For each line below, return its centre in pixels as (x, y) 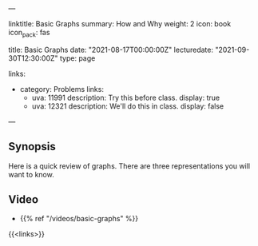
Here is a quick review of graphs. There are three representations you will (129, 166)
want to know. (31, 174)
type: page (77, 58)
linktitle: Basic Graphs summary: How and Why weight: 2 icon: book (120, 24)
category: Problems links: (62, 89)
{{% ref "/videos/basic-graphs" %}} (79, 219)
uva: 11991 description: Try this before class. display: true (126, 97)
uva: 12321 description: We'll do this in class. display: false (128, 106)
